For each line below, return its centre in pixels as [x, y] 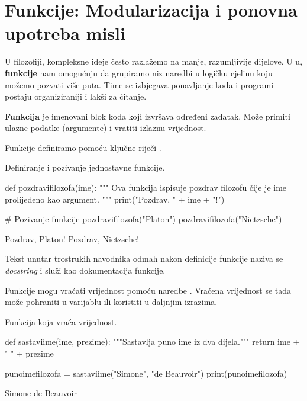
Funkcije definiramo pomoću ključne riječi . [83, 147]
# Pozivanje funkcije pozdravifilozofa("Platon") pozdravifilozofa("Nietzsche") [143, 219]
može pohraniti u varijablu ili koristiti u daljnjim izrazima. [111, 302]
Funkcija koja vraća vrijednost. [61, 321]
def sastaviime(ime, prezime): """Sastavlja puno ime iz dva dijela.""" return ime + [152, 341]
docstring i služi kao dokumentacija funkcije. [85, 270]
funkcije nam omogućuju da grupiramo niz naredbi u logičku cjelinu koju [139, 73]
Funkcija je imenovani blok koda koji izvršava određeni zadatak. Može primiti [148, 116]
